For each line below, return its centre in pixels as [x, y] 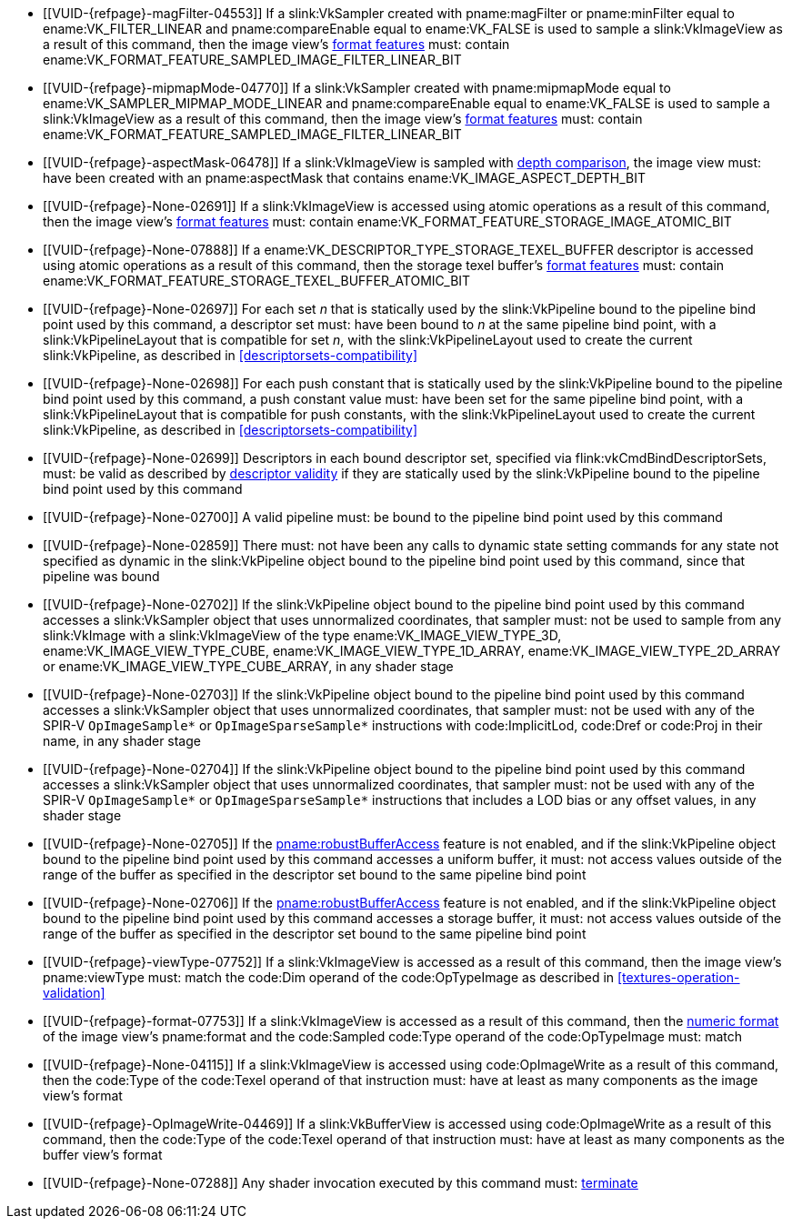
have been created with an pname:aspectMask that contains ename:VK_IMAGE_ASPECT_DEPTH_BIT [345, 178]
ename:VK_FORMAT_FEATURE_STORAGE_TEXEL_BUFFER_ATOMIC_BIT [257, 281]
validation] [74, 993]
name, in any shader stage [122, 741]
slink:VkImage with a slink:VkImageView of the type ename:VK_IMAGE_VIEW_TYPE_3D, [302, 635]
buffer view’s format [103, 1155]
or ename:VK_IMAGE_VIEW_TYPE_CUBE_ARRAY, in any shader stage [248, 666]
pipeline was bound [101, 576]
